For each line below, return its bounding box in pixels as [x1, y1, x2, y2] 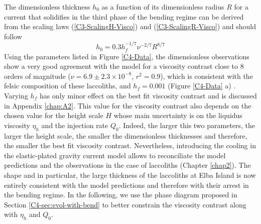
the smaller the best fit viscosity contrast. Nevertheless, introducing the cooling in [4, 140, 256, 151]
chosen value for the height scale [4, 110, 103, 121]
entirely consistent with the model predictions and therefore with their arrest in [4, 179, 249, 190]
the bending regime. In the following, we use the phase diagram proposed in [4, 189, 237, 200]
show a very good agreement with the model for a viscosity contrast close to [4, 61, 238, 71]
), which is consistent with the [160, 70, 253, 81]
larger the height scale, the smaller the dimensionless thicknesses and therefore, [4, 130, 247, 141]
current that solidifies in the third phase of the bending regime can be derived [4, 11, 244, 22]
